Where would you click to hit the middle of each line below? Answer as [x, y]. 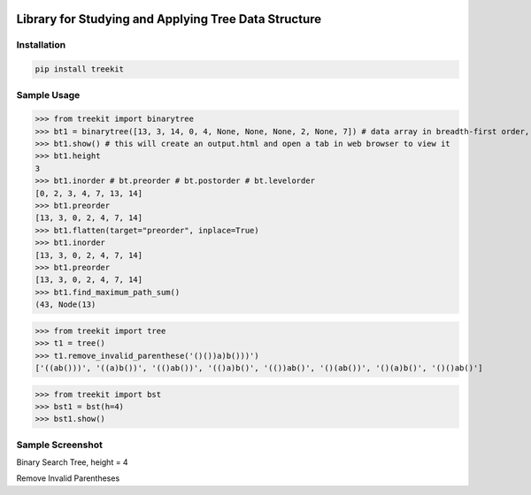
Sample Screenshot [60, 445]
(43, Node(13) [65, 305]
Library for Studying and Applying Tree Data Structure [169, 19]
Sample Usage [48, 95]
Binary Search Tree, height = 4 [72, 462]
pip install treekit [79, 69]
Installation [41, 45]
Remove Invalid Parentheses [68, 478]
